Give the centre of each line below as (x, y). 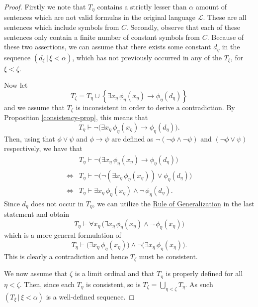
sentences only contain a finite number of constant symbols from (102, 37)
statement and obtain (37, 214)
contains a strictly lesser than (142, 6)
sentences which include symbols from (62, 27)
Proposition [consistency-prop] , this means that (76, 117)
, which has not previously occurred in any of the (147, 57)
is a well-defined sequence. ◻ (90, 296)
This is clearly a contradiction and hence (66, 256)
